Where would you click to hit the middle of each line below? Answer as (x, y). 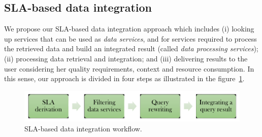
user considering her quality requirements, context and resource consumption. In (129, 68)
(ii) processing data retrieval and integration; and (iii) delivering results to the (126, 58)
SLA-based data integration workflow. (83, 128)
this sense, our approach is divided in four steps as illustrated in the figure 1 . (124, 78)
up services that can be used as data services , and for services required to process (130, 38)
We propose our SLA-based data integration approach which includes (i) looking (129, 29)
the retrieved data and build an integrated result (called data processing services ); (131, 48)
